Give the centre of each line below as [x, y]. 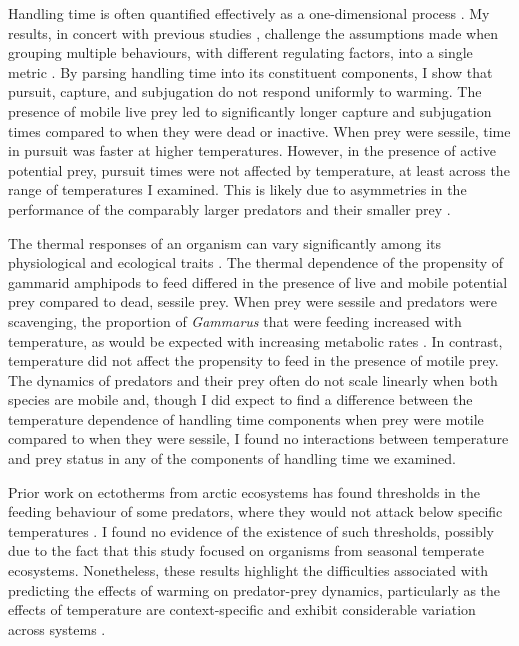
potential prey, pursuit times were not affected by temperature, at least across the [259, 169]
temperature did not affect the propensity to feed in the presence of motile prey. [253, 360]
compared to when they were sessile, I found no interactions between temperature [258, 438]
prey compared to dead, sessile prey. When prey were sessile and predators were [252, 301]
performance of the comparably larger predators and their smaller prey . [229, 208]
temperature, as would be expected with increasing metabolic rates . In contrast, [255, 340]
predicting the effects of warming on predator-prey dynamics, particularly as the [254, 589]
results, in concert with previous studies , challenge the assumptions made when [253, 32]
